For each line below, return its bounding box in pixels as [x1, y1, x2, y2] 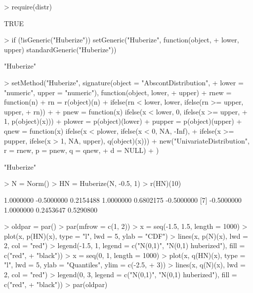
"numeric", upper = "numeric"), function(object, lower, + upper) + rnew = [4, 87, 232, 97]
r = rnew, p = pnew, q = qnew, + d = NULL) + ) [4, 145, 159, 155]
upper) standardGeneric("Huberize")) [4, 44, 117, 54]
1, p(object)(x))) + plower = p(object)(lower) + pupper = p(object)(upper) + [4, 116, 242, 126]
